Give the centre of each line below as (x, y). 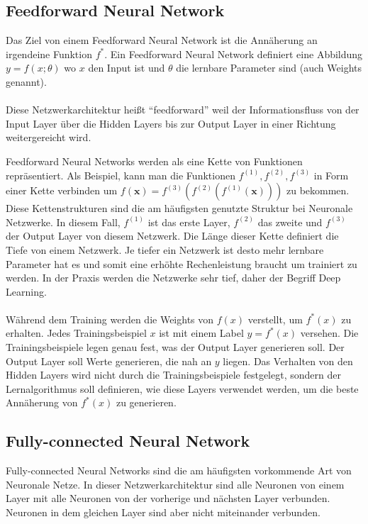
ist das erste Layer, (189, 222)
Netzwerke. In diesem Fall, (63, 222)
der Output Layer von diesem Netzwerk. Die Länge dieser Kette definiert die (172, 236)
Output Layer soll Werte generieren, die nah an (109, 361)
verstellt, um (275, 319)
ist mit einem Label (201, 333)
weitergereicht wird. (49, 137)
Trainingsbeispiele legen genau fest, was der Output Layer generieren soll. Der (175, 347)
